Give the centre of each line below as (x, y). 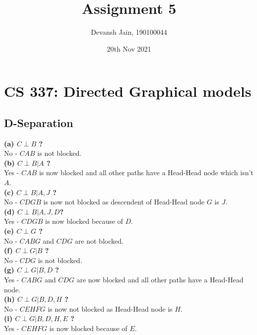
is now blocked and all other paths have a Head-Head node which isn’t (146, 172)
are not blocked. (99, 240)
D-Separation (39, 122)
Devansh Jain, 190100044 (129, 32)
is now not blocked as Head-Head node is (110, 308)
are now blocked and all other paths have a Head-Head (160, 280)
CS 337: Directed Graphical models (128, 91)
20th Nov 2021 (129, 48)
